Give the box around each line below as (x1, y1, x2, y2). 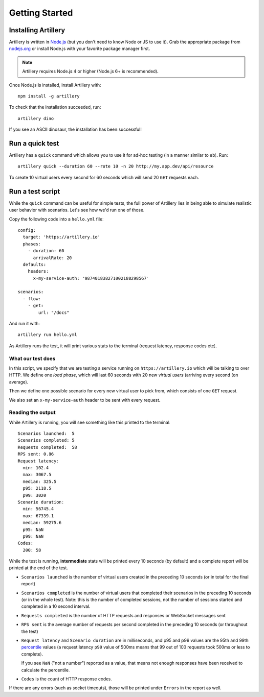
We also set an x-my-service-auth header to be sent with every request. (9, 397, 161, 403)
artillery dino (18, 116, 54, 121)
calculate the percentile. (21, 667, 70, 673)
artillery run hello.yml (18, 332, 77, 337)
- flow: (22, 296, 41, 301)
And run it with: (9, 321, 40, 327)
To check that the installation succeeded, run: (9, 104, 101, 110)
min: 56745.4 (22, 506, 54, 512)
